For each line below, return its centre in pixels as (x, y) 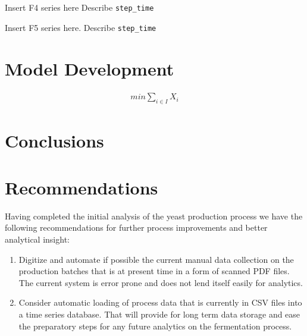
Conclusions (54, 141)
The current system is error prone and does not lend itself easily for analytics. (161, 282)
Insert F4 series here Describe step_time (79, 7)
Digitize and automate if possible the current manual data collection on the (156, 259)
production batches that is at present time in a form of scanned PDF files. (154, 271)
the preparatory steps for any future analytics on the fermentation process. (155, 326)
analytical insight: (37, 239)
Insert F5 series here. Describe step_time (81, 27)
